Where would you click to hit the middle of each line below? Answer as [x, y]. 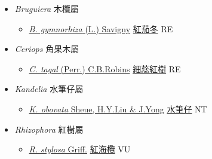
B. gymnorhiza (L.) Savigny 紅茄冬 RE [101, 28]
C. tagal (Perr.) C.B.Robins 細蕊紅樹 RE [105, 68]
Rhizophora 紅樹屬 [49, 129]
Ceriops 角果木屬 [47, 49]
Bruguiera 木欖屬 [47, 8]
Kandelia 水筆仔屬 [49, 89]
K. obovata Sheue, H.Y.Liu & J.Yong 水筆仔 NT [118, 108]
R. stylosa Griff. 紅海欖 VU [80, 149]
